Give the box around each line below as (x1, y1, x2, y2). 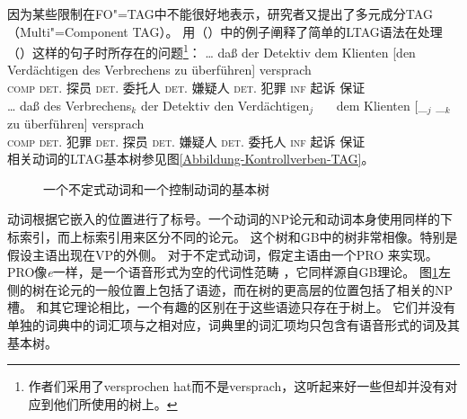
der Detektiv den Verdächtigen (140, 95, 310, 114)
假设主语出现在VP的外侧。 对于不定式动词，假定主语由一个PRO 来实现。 (7, 245, 438, 263)
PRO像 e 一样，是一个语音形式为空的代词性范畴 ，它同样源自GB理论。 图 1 (7, 263, 439, 281)
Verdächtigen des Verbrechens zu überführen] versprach (7, 60, 312, 79)
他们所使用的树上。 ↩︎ (53, 394, 178, 413)
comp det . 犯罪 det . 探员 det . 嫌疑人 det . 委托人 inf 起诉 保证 (7, 131, 366, 150)
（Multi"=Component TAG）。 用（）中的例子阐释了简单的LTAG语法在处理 (7, 22, 443, 40)
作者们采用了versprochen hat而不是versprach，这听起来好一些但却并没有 (28, 377, 445, 396)
